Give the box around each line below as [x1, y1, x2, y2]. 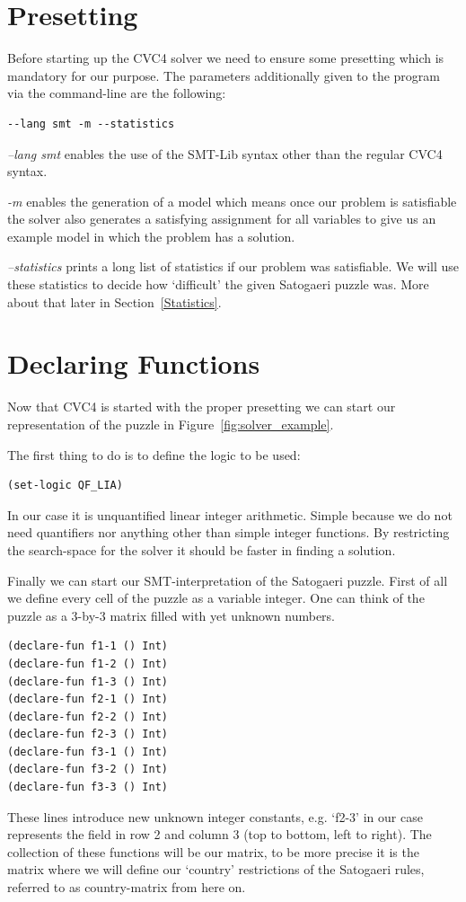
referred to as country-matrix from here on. [7, 878, 246, 897]
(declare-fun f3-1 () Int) [7, 745, 168, 758]
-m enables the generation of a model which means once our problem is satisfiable [7, 191, 457, 210]
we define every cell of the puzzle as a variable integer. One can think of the [7, 588, 425, 607]
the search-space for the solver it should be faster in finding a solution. [7, 540, 396, 559]
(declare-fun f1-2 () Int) [7, 657, 168, 670]
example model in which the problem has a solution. [7, 226, 295, 245]
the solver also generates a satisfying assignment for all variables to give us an [7, 209, 436, 228]
